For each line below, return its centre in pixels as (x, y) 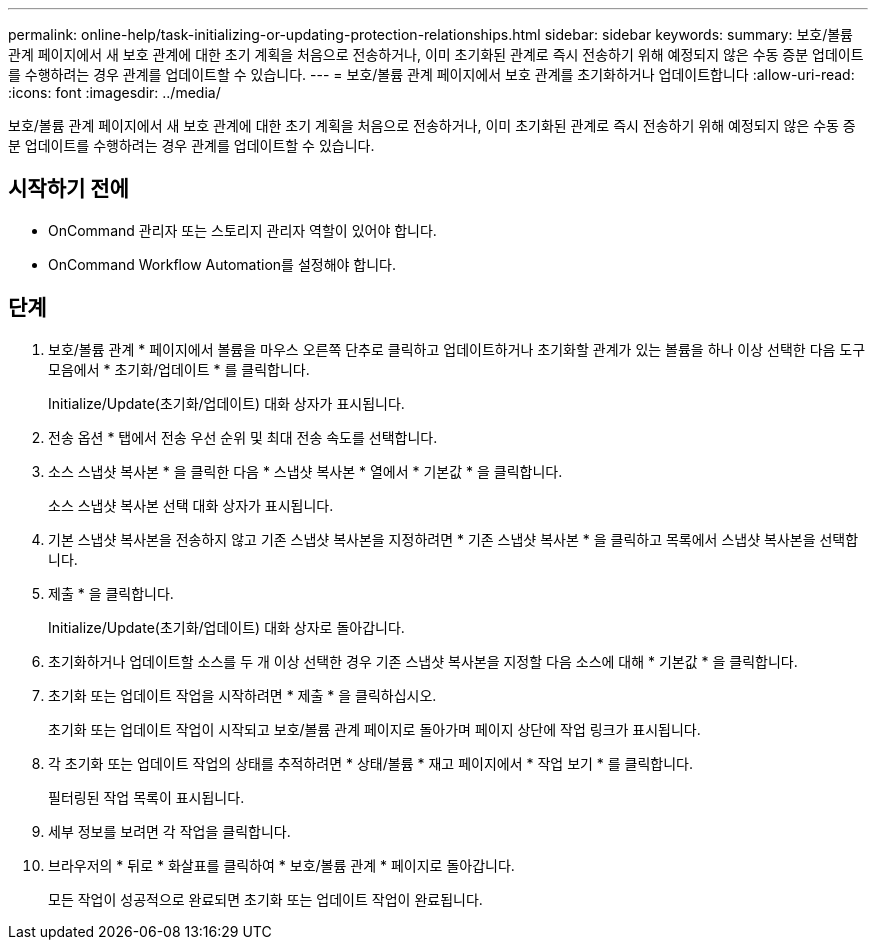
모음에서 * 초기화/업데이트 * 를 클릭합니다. (179, 369)
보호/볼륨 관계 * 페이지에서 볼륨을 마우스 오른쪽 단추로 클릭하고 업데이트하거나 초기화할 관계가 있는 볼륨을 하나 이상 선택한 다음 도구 (457, 349)
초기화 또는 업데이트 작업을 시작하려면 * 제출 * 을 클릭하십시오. (242, 695)
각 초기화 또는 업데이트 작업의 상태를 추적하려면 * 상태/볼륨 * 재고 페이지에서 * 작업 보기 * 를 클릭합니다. (371, 763)
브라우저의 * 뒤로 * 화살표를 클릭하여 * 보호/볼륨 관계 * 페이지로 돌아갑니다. (281, 865)
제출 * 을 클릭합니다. (111, 593)
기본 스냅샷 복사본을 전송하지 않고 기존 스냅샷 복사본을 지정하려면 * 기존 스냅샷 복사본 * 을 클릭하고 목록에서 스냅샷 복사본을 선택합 (453, 539)
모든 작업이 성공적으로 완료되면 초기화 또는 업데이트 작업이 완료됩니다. (265, 899)
